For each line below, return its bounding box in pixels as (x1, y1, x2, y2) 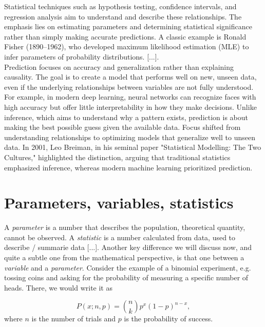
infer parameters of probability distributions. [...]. (4, 51, 159, 62)
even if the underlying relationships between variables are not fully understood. (4, 81, 254, 92)
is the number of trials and (31, 313, 116, 324)
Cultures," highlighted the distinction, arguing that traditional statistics (4, 151, 231, 162)
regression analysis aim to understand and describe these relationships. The (4, 11, 242, 22)
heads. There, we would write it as (4, 282, 112, 293)
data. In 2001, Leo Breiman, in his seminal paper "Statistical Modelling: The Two (4, 142, 261, 152)
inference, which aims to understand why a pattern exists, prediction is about (4, 111, 249, 122)
